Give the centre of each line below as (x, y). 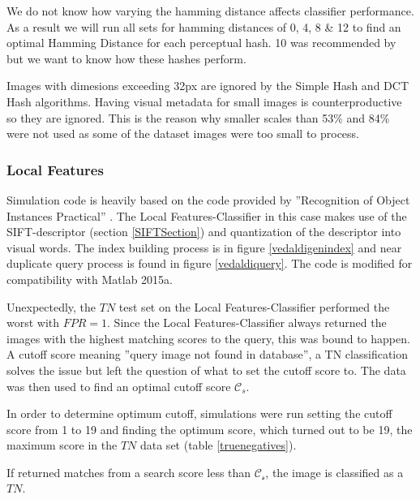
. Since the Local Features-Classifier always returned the (247, 323)
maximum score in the (62, 445)
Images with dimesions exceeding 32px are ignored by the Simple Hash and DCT (208, 86)
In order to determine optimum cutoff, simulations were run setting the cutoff (199, 413)
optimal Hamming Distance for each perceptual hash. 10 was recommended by (201, 43)
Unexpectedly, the (51, 306)
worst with (33, 323)
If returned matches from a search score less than (129, 472)
